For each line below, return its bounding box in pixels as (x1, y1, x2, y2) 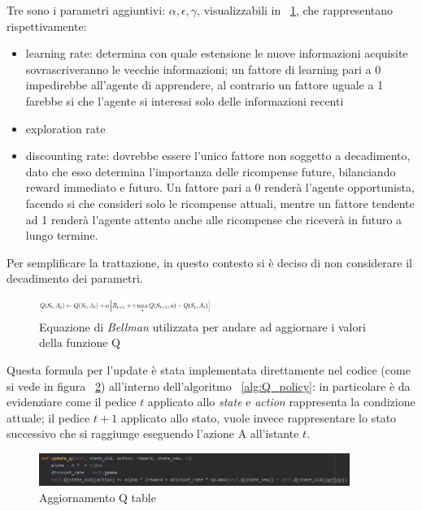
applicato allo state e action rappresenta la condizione (147, 393, 415, 410)
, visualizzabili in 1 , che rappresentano (197, 2, 394, 18)
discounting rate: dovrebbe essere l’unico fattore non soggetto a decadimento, (25, 147, 411, 164)
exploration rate (25, 119, 106, 136)
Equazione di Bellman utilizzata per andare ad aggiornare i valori (39, 318, 366, 335)
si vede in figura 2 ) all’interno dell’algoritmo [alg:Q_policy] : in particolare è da (7, 377, 411, 394)
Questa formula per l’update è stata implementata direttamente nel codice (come (7, 362, 411, 379)
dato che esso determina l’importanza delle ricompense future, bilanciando (25, 162, 396, 180)
